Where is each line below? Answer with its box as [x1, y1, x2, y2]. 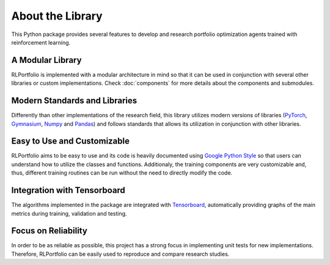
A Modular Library [11, 55, 82, 65]
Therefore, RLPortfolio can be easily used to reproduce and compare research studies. [11, 250, 230, 258]
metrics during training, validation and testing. [11, 209, 128, 217]
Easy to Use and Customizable [11, 136, 130, 147]
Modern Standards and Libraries [11, 95, 137, 106]
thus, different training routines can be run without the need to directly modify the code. [11, 169, 233, 176]
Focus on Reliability [11, 226, 88, 236]
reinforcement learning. [11, 38, 71, 46]
